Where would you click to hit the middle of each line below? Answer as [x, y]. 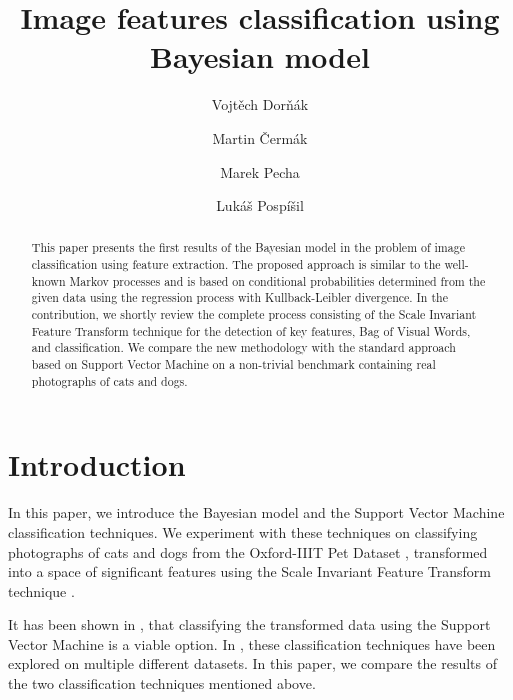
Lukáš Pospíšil [260, 205]
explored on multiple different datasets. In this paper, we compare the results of [253, 663]
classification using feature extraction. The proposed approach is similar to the [236, 264]
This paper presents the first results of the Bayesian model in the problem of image [248, 247]
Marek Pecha [260, 171]
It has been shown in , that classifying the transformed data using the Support [249, 624]
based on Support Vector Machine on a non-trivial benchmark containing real [233, 364]
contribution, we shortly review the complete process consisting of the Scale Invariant [254, 314]
